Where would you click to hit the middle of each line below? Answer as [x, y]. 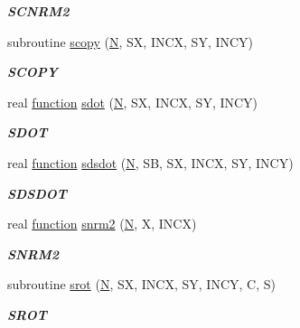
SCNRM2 [38, 11]
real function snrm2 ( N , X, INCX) [102, 224]
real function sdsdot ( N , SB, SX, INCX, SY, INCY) [150, 162]
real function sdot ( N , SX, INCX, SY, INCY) [133, 102]
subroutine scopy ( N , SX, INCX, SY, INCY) [131, 41]
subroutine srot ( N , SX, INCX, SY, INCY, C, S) [141, 284]
